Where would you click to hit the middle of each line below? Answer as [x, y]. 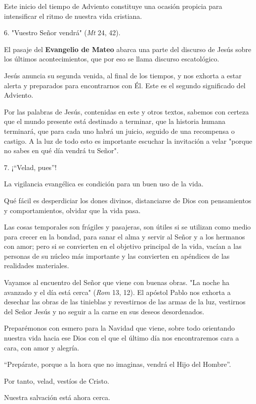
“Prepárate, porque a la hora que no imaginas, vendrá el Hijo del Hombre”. [118, 364]
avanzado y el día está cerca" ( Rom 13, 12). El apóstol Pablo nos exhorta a [117, 292]
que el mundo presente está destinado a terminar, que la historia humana [115, 121]
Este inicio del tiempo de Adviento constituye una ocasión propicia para [113, 6]
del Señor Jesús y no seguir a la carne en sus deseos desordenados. [104, 311]
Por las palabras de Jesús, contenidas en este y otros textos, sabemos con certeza [127, 111]
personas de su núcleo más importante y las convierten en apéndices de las [117, 256]
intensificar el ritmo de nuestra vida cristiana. [73, 16]
